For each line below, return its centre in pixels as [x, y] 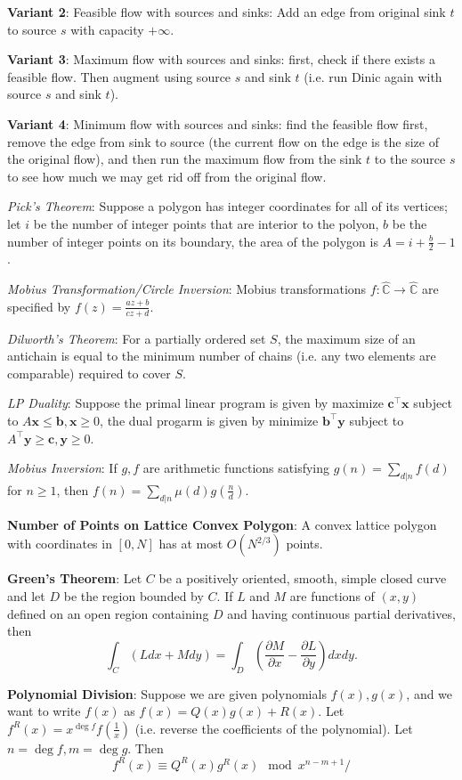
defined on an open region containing [108, 613]
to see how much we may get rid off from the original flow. [167, 176]
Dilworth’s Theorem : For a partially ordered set [137, 338]
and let [26, 595]
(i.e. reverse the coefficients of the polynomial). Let [274, 728]
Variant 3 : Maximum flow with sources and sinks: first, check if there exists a [221, 59]
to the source [410, 159]
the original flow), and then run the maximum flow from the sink [185, 159]
